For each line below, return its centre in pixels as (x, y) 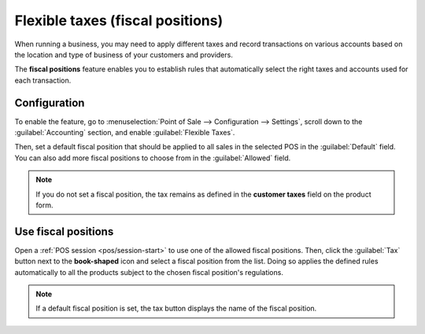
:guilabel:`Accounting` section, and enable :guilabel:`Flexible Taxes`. (125, 133)
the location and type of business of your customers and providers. (124, 54)
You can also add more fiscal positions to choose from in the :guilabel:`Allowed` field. (153, 158)
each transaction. (43, 80)
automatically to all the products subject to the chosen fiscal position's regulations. (149, 272)
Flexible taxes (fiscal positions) (119, 20)
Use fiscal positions (64, 231)
